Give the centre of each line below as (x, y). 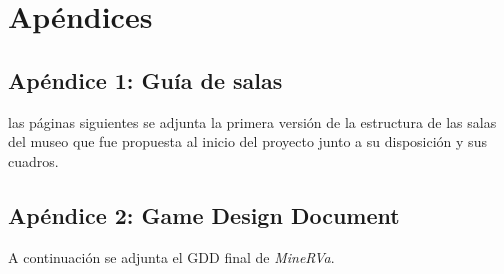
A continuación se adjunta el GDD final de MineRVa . (171, 256)
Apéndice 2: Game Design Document (204, 214)
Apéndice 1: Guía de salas (145, 79)
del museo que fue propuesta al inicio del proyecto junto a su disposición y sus (247, 141)
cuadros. (33, 160)
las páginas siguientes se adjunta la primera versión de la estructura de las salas (252, 121)
